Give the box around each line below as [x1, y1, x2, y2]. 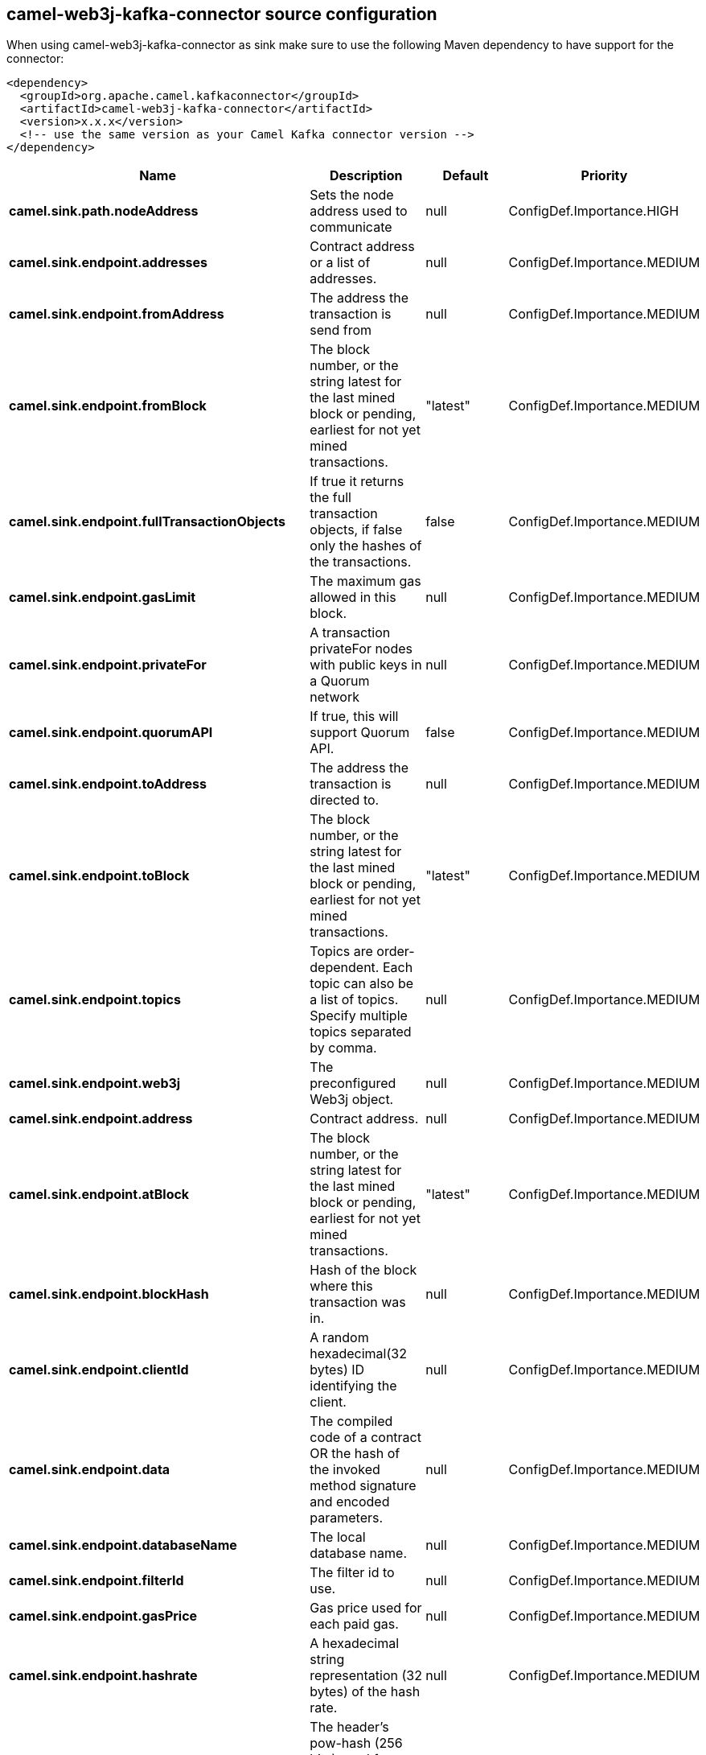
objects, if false [310, 521, 403, 538]
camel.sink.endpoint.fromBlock [9, 398, 207, 414]
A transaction [310, 624, 391, 641]
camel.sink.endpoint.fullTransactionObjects [9, 513, 285, 530]
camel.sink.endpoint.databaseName [9, 1537, 237, 1554]
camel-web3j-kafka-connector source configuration [6, 4, 437, 24]
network [310, 689, 360, 706]
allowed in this [310, 589, 396, 606]
